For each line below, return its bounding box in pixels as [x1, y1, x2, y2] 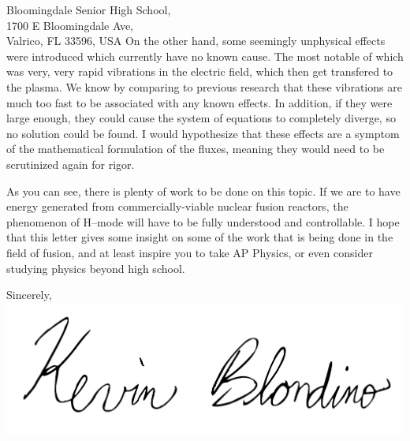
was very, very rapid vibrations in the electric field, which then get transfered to [6, 63, 393, 80]
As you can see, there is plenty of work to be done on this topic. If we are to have [6, 182, 401, 199]
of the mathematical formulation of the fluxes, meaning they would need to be [6, 140, 385, 157]
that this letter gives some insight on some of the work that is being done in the [6, 229, 393, 245]
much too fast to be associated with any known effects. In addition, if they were [6, 94, 393, 110]
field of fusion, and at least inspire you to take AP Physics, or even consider [6, 244, 373, 260]
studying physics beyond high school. [6, 260, 185, 276]
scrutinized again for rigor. [6, 155, 135, 172]
